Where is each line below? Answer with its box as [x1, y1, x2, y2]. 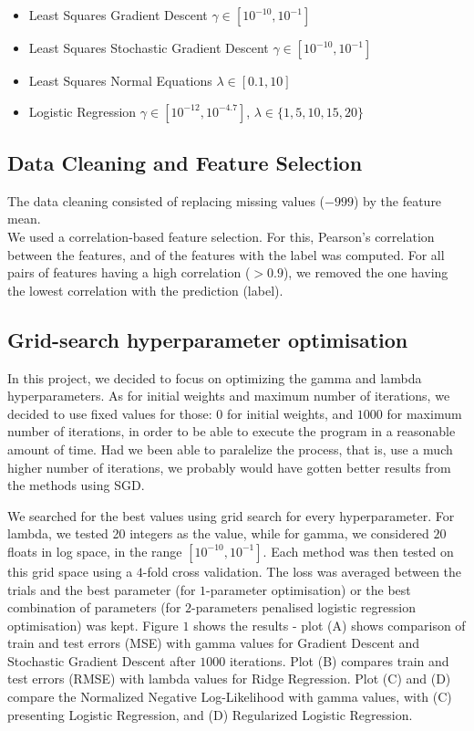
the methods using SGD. [7, 475, 145, 495]
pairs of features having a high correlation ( [7, 263, 251, 282]
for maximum [386, 403, 462, 423]
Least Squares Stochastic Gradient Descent [28, 38, 269, 57]
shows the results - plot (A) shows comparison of [193, 615, 466, 634]
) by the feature [353, 191, 442, 210]
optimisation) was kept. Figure [7, 615, 179, 634]
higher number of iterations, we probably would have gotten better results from [7, 457, 451, 476]
